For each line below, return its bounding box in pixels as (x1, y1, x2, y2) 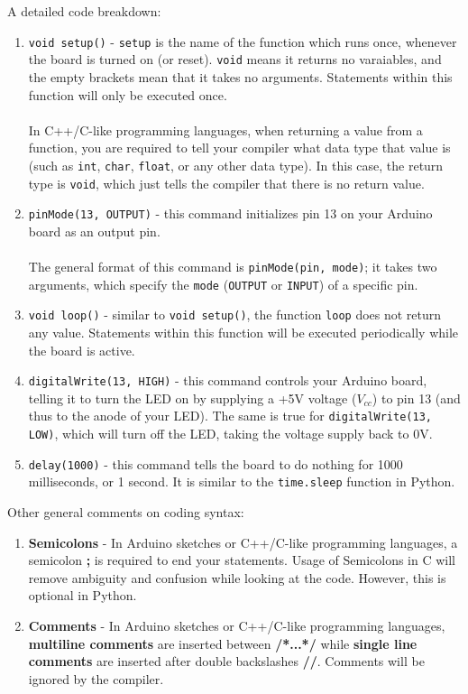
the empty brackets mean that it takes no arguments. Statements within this (28, 67, 453, 86)
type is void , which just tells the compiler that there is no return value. (28, 173, 425, 192)
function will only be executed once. (28, 85, 227, 104)
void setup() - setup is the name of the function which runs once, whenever (28, 32, 457, 51)
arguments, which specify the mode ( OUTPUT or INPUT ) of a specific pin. (28, 274, 418, 293)
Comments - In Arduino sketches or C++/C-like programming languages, (28, 616, 445, 635)
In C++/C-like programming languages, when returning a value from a (28, 120, 423, 139)
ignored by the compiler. (28, 669, 164, 688)
